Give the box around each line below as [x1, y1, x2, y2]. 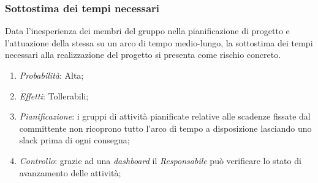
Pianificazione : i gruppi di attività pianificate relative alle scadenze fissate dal [19, 110, 311, 123]
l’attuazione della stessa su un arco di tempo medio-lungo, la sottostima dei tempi [5, 36, 313, 49]
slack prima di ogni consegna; [19, 134, 130, 146]
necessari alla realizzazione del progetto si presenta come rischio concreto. [5, 48, 281, 61]
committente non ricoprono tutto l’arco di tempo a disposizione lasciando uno [19, 121, 312, 134]
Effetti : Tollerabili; [19, 89, 89, 102]
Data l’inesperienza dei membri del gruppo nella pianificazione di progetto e [5, 24, 290, 37]
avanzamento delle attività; [19, 166, 121, 179]
